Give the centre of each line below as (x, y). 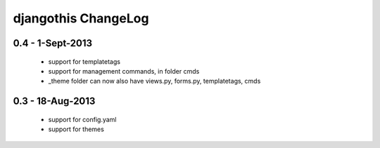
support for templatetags (84, 61)
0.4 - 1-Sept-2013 (53, 43)
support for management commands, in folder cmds (124, 71)
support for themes (76, 129)
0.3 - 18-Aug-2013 (54, 101)
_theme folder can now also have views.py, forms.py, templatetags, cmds (154, 81)
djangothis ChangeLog (81, 18)
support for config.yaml (82, 119)
